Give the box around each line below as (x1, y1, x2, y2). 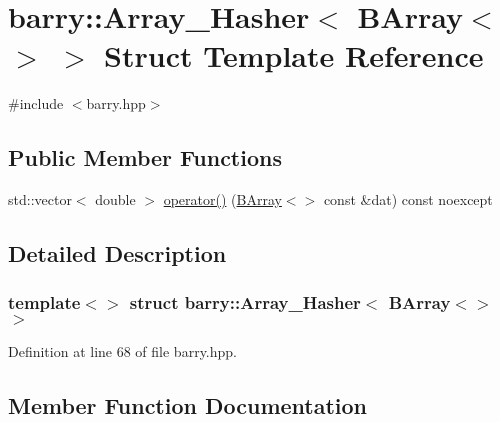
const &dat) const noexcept (323, 189, 493, 210)
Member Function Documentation (8, 389, 368, 420)
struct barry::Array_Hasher (129, 290, 361, 315)
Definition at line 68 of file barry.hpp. (8, 340, 237, 361)
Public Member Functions (8, 142, 282, 173)
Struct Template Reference (104, 35, 484, 76)
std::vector (8, 189, 72, 210)
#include (8, 93, 64, 114)
